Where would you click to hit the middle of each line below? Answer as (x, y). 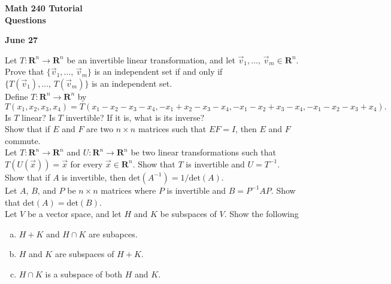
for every (87, 164)
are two (100, 129)
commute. (23, 140)
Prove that (25, 71)
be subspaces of (188, 214)
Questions (25, 19)
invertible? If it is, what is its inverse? (135, 117)
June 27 (22, 40)
